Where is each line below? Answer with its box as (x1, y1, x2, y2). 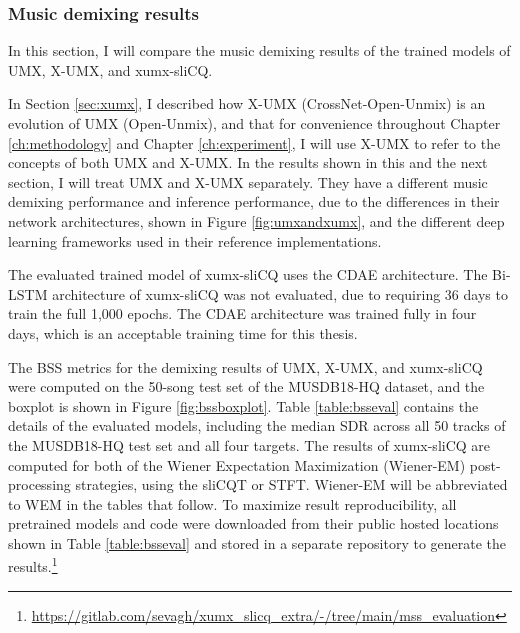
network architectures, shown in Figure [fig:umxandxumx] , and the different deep (8, 210, 505, 231)
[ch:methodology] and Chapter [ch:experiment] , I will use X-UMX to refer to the (8, 132, 501, 153)
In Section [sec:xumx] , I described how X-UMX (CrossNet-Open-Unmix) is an (8, 93, 486, 114)
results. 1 (8, 553, 58, 577)
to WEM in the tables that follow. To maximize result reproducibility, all (8, 493, 457, 514)
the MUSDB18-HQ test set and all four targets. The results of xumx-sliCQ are (8, 434, 491, 455)
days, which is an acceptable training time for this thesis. (8, 322, 358, 343)
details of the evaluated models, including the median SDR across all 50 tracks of (8, 415, 506, 436)
